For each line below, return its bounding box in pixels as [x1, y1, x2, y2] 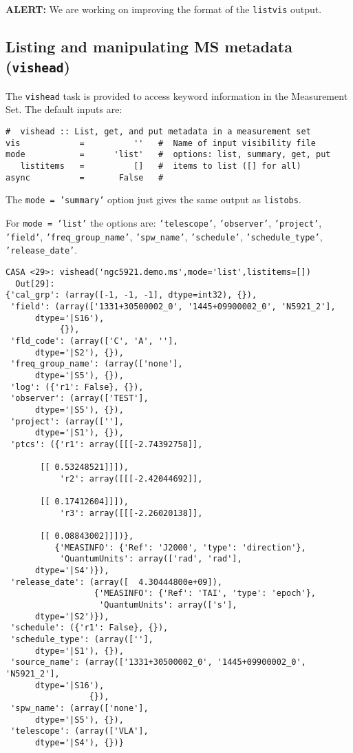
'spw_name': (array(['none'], [10, 703, 149, 713]
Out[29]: [15, 278, 55, 289]
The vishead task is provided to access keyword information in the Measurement [6, 88, 348, 103]
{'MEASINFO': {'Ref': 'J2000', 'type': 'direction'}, [54, 542, 306, 553]
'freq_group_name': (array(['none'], [10, 359, 183, 369]
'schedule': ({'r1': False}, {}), [10, 623, 169, 633]
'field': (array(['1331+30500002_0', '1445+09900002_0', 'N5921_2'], [10, 301, 336, 311]
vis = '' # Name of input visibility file [6, 138, 317, 148]
